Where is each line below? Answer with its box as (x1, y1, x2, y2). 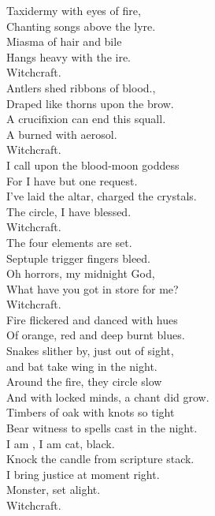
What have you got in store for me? (6, 280, 179, 297)
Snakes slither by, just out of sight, (6, 342, 174, 359)
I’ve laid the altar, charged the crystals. (6, 188, 197, 204)
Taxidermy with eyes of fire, (6, 2, 141, 18)
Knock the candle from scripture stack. (6, 451, 195, 467)
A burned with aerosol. (6, 125, 117, 142)
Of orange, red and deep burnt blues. (6, 327, 185, 343)
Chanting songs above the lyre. (6, 17, 156, 34)
